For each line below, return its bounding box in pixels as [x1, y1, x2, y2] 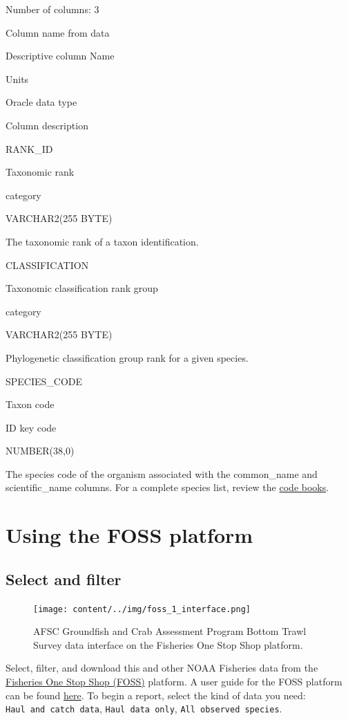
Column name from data [6, 25, 110, 39]
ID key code [6, 420, 57, 434]
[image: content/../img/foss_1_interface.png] [33, 604, 251, 614]
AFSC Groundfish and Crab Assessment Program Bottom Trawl [33, 624, 307, 638]
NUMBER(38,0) [6, 443, 75, 458]
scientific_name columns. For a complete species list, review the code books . [6, 480, 329, 495]
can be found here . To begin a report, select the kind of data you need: [6, 687, 306, 702]
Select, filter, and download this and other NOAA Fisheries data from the [6, 661, 318, 675]
